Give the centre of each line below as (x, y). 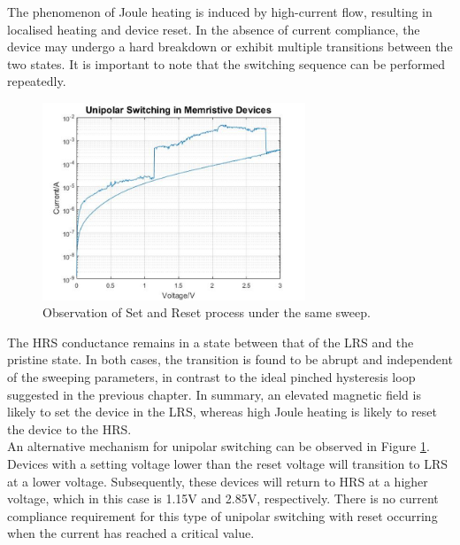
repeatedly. (37, 81)
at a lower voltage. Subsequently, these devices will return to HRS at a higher (218, 481)
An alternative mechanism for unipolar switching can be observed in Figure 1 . (218, 446)
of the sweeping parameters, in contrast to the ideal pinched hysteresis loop (211, 377)
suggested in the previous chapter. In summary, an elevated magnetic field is (214, 394)
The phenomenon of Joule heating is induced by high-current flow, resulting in (220, 12)
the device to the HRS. (69, 428)
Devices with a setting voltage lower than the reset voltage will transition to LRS (227, 463)
